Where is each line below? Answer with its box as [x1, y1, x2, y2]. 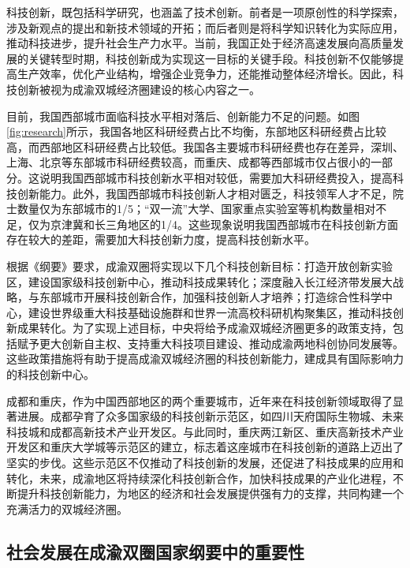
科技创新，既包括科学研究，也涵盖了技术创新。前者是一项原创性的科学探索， [6, 4, 404, 20]
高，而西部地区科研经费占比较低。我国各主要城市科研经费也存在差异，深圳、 [6, 138, 404, 155]
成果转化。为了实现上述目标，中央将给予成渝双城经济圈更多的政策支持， [17, 319, 393, 336]
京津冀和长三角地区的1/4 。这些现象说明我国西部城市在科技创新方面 [50, 215, 398, 232]
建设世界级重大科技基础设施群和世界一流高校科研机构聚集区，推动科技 [28, 304, 393, 320]
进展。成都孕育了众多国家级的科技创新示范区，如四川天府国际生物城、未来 [17, 408, 404, 424]
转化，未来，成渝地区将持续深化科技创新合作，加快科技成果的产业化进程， [6, 469, 393, 486]
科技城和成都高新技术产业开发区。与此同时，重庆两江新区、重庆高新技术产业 [6, 423, 404, 439]
